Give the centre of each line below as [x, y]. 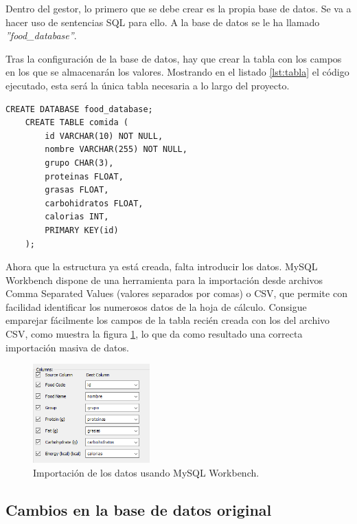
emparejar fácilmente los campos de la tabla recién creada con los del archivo [168, 320]
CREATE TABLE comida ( [77, 123]
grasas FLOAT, [77, 190]
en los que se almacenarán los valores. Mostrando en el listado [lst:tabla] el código [177, 72]
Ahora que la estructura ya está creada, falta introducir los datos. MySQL [162, 266]
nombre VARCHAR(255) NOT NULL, [116, 150]
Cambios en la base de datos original [139, 509]
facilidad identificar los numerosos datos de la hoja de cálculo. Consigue [156, 306]
